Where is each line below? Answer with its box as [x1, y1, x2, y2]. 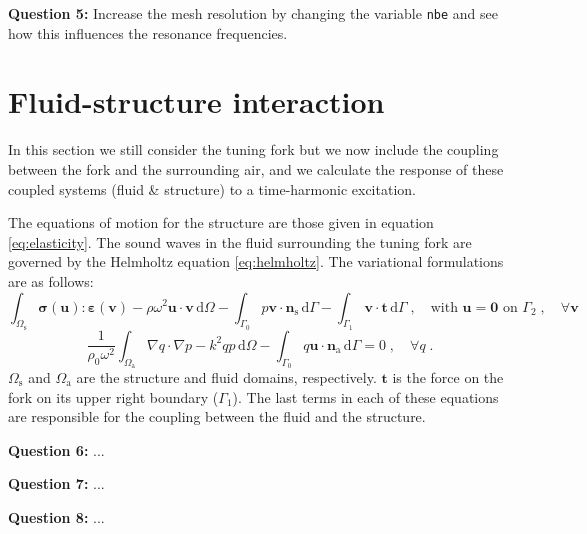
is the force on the [392, 366, 504, 387]
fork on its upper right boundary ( [8, 386, 219, 407]
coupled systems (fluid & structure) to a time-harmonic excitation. [8, 178, 416, 199]
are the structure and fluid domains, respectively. [76, 366, 377, 387]
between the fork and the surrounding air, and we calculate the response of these [8, 158, 504, 179]
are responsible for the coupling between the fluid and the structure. [8, 406, 426, 427]
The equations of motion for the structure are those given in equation [8, 212, 434, 233]
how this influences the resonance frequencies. [8, 22, 288, 43]
